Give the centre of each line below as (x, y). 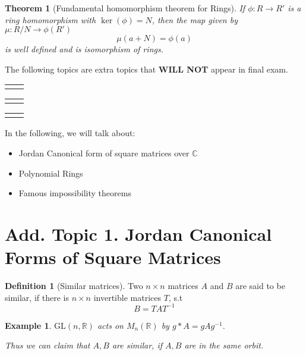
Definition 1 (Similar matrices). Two (74, 286)
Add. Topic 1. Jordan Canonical (138, 233)
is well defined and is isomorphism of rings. (84, 49)
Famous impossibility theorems (75, 193)
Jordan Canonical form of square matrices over (104, 153)
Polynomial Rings (51, 173)
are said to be (260, 286)
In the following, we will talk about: (70, 133)
